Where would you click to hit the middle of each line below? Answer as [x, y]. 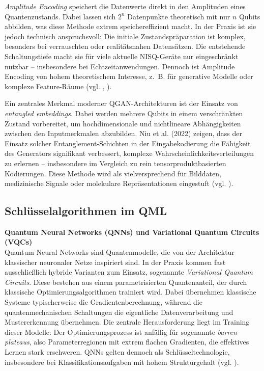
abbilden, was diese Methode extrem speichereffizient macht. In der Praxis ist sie [130, 26]
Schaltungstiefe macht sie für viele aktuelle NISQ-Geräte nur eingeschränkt [122, 56]
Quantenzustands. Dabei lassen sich [60, 16]
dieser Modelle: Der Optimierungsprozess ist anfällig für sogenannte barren [121, 332]
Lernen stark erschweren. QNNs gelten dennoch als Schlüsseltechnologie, [117, 352]
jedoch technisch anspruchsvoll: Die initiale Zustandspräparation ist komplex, [125, 36]
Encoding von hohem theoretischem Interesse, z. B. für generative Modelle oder [129, 76]
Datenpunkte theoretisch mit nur [179, 16]
